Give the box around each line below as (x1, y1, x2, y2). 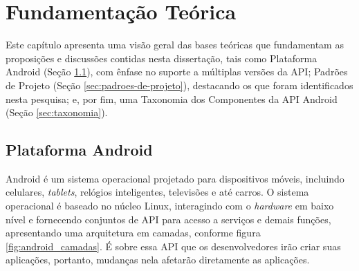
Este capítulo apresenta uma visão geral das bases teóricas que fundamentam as (6, 37, 344, 52)
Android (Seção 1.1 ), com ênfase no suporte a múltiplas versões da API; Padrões (6, 64, 348, 79)
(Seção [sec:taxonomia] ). (6, 105, 108, 120)
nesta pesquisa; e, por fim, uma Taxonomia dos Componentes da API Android (6, 91, 338, 106)
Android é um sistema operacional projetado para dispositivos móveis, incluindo (6, 171, 344, 185)
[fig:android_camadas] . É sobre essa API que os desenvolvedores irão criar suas (6, 239, 341, 253)
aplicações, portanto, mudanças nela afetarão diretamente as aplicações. (6, 252, 310, 267)
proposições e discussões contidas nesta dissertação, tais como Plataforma (6, 50, 317, 65)
